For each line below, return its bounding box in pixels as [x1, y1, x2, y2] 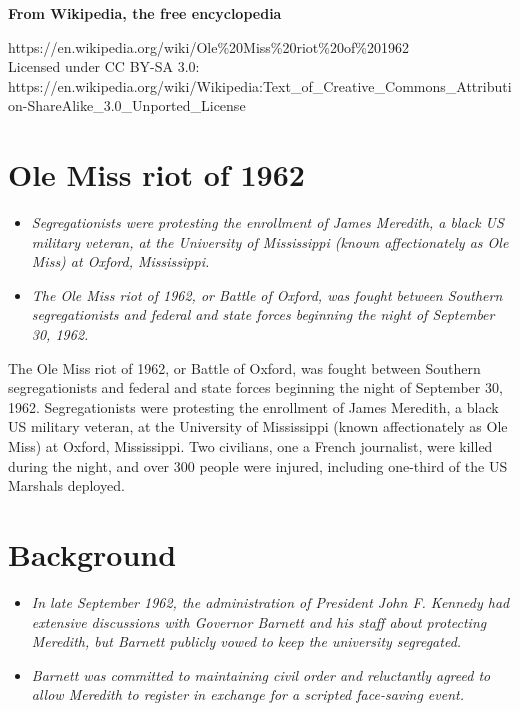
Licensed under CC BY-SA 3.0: [8, 56, 200, 77]
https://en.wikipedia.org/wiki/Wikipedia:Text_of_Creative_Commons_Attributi [8, 75, 512, 96]
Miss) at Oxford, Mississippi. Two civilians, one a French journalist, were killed [8, 436, 493, 457]
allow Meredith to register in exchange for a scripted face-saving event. [31, 684, 464, 705]
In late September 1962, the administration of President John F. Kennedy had [31, 591, 510, 612]
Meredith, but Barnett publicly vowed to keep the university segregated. [31, 631, 462, 652]
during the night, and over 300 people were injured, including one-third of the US [8, 455, 508, 476]
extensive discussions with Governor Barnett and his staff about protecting [31, 611, 487, 632]
